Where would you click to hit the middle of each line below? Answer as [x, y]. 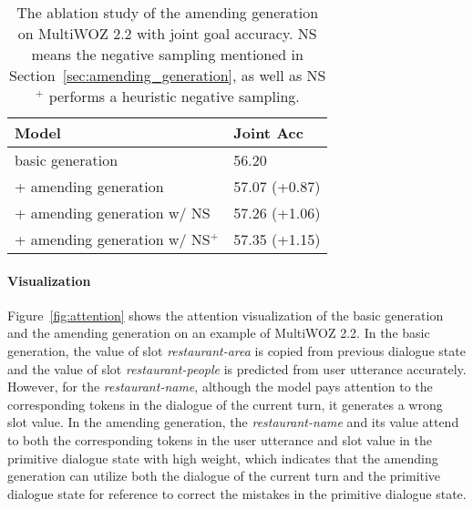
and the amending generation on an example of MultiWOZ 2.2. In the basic [219, 333]
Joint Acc [268, 132]
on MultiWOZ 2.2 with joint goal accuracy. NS [167, 33]
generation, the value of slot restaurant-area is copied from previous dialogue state [236, 350]
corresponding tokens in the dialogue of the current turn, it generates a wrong [225, 404]
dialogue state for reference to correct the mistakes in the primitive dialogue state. [237, 493]
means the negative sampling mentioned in [167, 54]
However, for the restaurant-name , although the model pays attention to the [220, 387]
